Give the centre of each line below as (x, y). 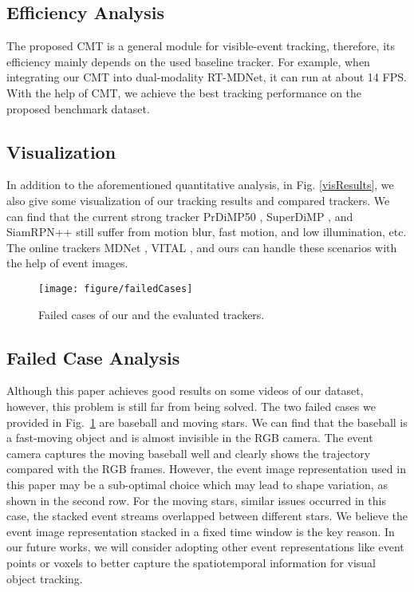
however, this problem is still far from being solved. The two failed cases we (191, 406)
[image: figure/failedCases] (116, 288)
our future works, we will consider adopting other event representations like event (205, 547)
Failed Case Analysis (93, 357)
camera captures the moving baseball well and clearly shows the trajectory (189, 453)
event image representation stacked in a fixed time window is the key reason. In (201, 531)
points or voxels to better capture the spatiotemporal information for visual (191, 562)
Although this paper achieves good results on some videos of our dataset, (185, 391)
